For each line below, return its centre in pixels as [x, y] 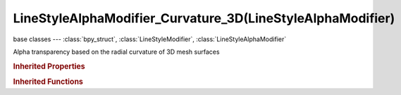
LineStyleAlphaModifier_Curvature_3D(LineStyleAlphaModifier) [204, 18]
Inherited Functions [48, 82]
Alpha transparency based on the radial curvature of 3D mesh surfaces [116, 52]
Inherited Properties [49, 66]
